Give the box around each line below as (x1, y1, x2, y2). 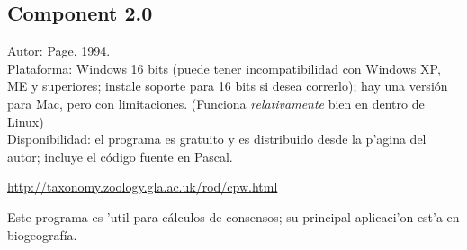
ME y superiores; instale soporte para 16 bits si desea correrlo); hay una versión (7, 76, 448, 95)
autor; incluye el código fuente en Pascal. (7, 147, 233, 165)
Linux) (7, 112, 44, 130)
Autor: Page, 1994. (7, 41, 111, 60)
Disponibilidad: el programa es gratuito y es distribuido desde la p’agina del (7, 129, 427, 148)
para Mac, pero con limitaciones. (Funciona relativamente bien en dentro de (7, 94, 425, 112)
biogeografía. (7, 225, 77, 244)
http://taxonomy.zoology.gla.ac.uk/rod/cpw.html (7, 177, 278, 196)
